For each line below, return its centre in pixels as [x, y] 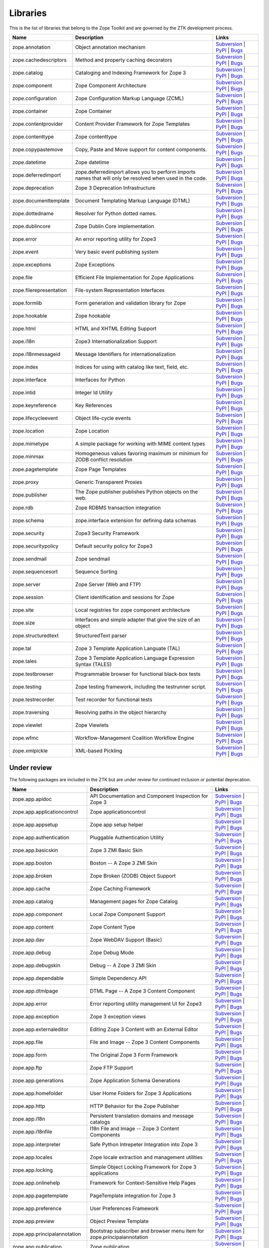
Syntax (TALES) [93, 664]
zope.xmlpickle [30, 750]
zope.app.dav [28, 939]
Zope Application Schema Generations [135, 1080]
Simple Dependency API [118, 978]
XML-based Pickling [99, 750]
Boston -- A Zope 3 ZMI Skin [124, 863]
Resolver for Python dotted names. [116, 213]
